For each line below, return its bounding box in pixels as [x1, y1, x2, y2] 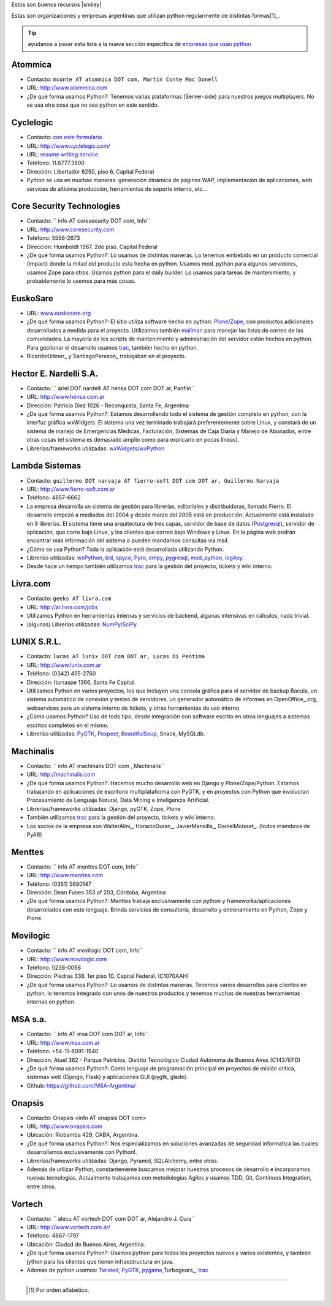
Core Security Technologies [11, 201, 121, 212]
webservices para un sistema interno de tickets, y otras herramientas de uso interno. [26, 704, 242, 712]
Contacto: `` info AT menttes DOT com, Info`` [26, 862, 139, 870]
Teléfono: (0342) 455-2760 [26, 670, 96, 677]
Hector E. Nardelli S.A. [11, 368, 99, 378]
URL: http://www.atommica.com [26, 84, 108, 91]
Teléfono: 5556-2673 [26, 234, 80, 242]
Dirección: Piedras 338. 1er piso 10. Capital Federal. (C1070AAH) [26, 972, 189, 980]
